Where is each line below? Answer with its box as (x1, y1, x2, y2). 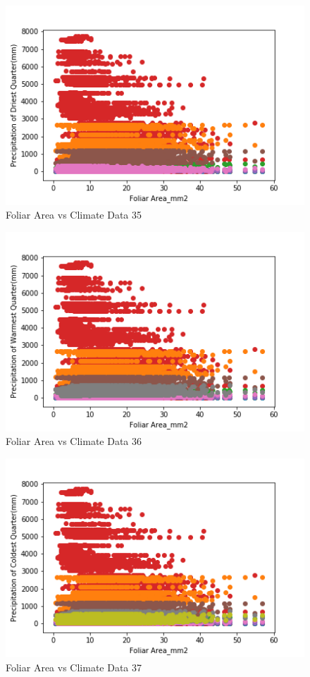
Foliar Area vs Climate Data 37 (6, 659, 142, 674)
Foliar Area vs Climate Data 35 (6, 207, 142, 222)
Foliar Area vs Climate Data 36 (6, 434, 142, 449)
